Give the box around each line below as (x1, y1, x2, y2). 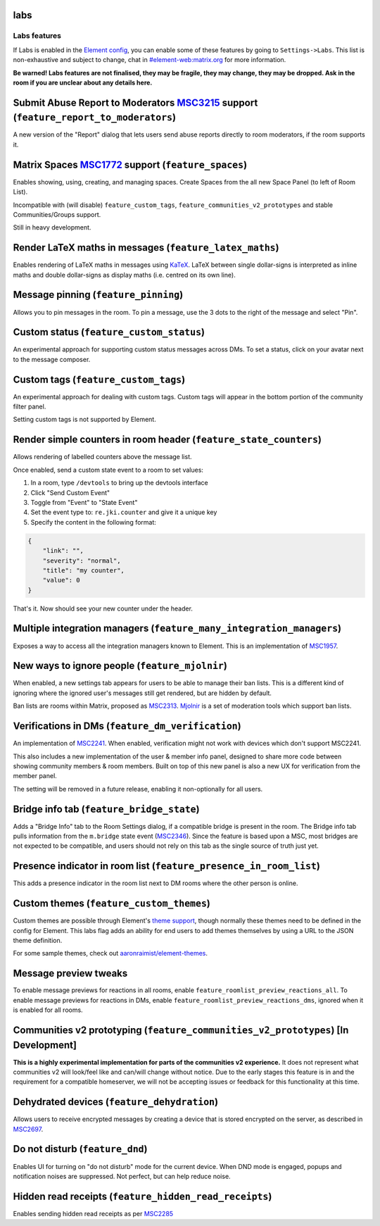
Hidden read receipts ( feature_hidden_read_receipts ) (13, 1190, 272, 1202)
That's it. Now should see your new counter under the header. (13, 604, 194, 613)
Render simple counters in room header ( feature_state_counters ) (13, 434, 322, 446)
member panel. (13, 772, 58, 780)
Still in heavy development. (13, 223, 91, 232)
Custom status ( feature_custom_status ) (13, 326, 205, 338)
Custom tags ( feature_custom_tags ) (13, 373, 186, 385)
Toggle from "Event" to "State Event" (30, 498, 138, 506)
